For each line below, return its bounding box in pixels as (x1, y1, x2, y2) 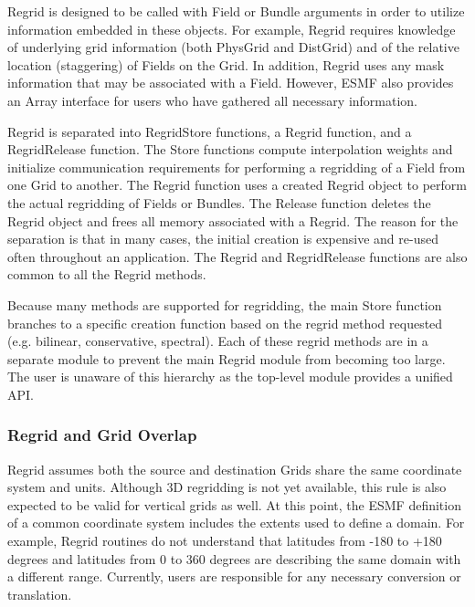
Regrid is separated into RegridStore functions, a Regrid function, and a (7, 121, 412, 141)
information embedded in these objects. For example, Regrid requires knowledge (7, 19, 456, 38)
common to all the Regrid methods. (7, 265, 206, 284)
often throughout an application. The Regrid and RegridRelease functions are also (7, 246, 468, 266)
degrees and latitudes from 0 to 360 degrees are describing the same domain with (7, 549, 461, 568)
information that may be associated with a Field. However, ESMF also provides (7, 73, 454, 92)
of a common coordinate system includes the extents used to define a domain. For (7, 513, 465, 532)
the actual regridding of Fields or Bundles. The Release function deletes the (7, 193, 431, 212)
